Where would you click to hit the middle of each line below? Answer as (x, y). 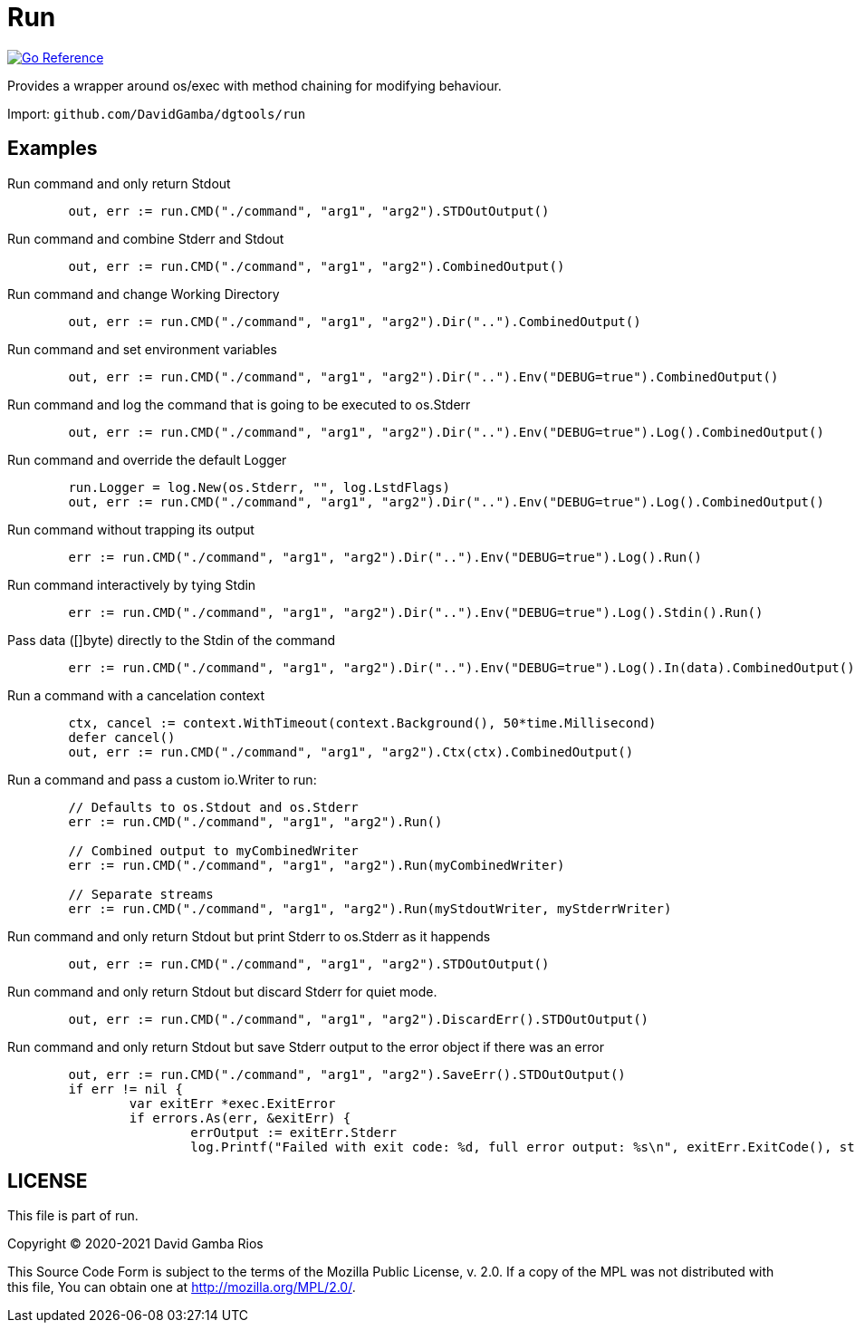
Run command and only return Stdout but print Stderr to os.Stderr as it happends (249, 936)
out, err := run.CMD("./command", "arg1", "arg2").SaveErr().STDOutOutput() (347, 1074)
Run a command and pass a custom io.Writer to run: (162, 779)
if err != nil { (125, 1089)
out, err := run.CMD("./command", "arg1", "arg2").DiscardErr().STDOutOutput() (359, 1019)
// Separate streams (141, 894)
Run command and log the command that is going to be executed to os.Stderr (239, 404)
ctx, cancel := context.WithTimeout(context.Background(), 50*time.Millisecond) (362, 723)
